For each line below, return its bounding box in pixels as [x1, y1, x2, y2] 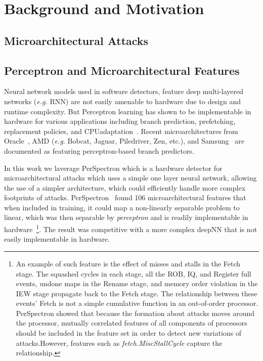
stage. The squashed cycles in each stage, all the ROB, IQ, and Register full [16, 268, 251, 279]
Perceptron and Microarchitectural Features [4, 62, 240, 78]
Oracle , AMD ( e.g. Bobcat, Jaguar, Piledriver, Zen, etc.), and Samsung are [4, 136, 244, 146]
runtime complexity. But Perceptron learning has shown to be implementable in [4, 106, 251, 116]
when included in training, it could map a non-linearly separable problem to [4, 202, 240, 212]
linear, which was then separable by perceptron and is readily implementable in [4, 212, 248, 222]
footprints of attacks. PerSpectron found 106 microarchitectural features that [4, 192, 246, 203]
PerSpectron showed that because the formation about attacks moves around [16, 307, 255, 318]
